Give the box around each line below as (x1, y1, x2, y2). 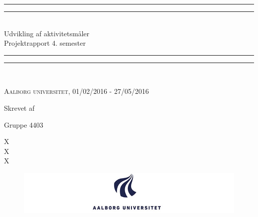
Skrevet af (4, 102, 35, 113)
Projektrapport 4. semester (4, 38, 86, 48)
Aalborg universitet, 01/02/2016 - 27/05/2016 (4, 86, 149, 96)
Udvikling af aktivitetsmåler (4, 28, 90, 38)
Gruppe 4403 (4, 119, 44, 130)
